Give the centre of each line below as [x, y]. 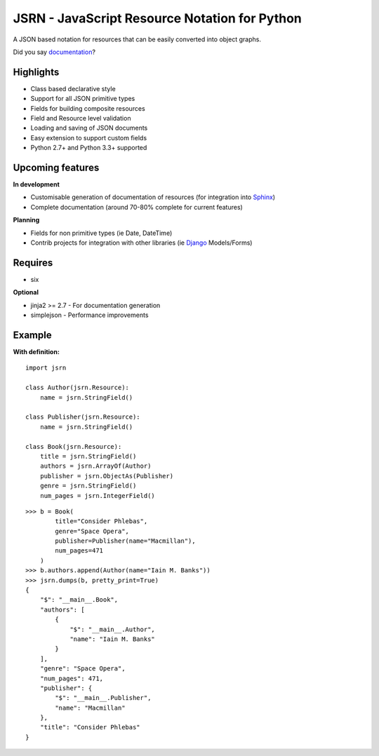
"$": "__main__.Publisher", [103, 698]
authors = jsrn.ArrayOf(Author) [95, 466]
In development [36, 184]
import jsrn [46, 368]
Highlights [36, 72]
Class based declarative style [73, 88]
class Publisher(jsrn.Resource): [83, 417]
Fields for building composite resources [88, 108]
